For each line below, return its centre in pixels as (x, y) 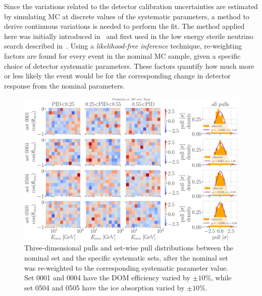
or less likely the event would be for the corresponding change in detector (117, 76)
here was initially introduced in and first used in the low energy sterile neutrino (129, 36)
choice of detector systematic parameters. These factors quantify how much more (129, 66)
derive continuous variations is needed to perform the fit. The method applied (124, 26)
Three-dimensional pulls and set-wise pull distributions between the (129, 248)
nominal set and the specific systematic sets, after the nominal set (126, 257)
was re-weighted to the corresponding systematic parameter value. (126, 267)
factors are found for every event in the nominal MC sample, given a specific (122, 55)
